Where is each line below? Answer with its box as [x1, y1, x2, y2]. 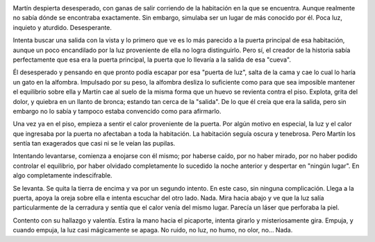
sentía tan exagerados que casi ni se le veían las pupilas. [12, 139, 176, 148]
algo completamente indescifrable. [12, 171, 112, 180]
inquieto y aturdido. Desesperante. [12, 23, 112, 31]
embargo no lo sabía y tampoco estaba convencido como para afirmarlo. [12, 107, 222, 115]
